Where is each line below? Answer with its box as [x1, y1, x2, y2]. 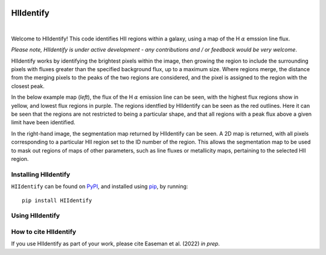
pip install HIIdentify [22, 197, 92, 204]
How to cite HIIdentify [11, 227, 77, 236]
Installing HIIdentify [11, 170, 71, 178]
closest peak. [11, 82, 45, 90]
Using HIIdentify [11, 212, 60, 220]
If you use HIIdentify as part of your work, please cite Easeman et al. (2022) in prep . [11, 240, 220, 247]
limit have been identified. [11, 119, 75, 126]
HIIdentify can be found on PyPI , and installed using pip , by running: [11, 183, 188, 190]
